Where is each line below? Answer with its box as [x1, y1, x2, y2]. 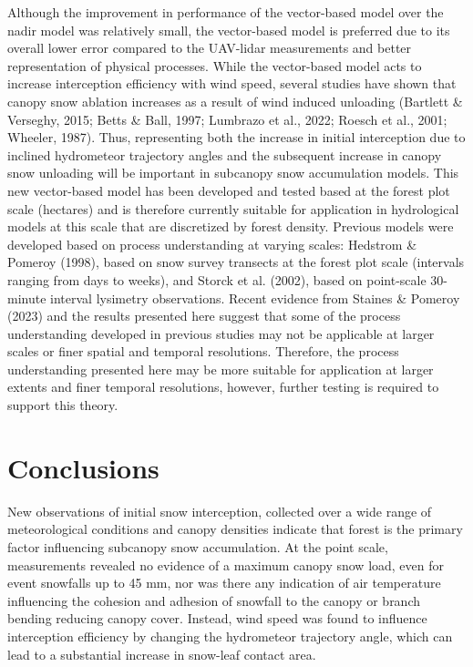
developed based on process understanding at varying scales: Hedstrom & [7, 234, 417, 253]
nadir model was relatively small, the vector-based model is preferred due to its [7, 20, 450, 39]
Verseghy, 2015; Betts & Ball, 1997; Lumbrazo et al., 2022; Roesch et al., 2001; [7, 109, 447, 128]
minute [7, 288, 46, 307]
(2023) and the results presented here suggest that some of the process [7, 306, 401, 325]
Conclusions [7, 448, 159, 486]
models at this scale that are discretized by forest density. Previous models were [7, 217, 454, 236]
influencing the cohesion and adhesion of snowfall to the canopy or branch [7, 590, 421, 610]
